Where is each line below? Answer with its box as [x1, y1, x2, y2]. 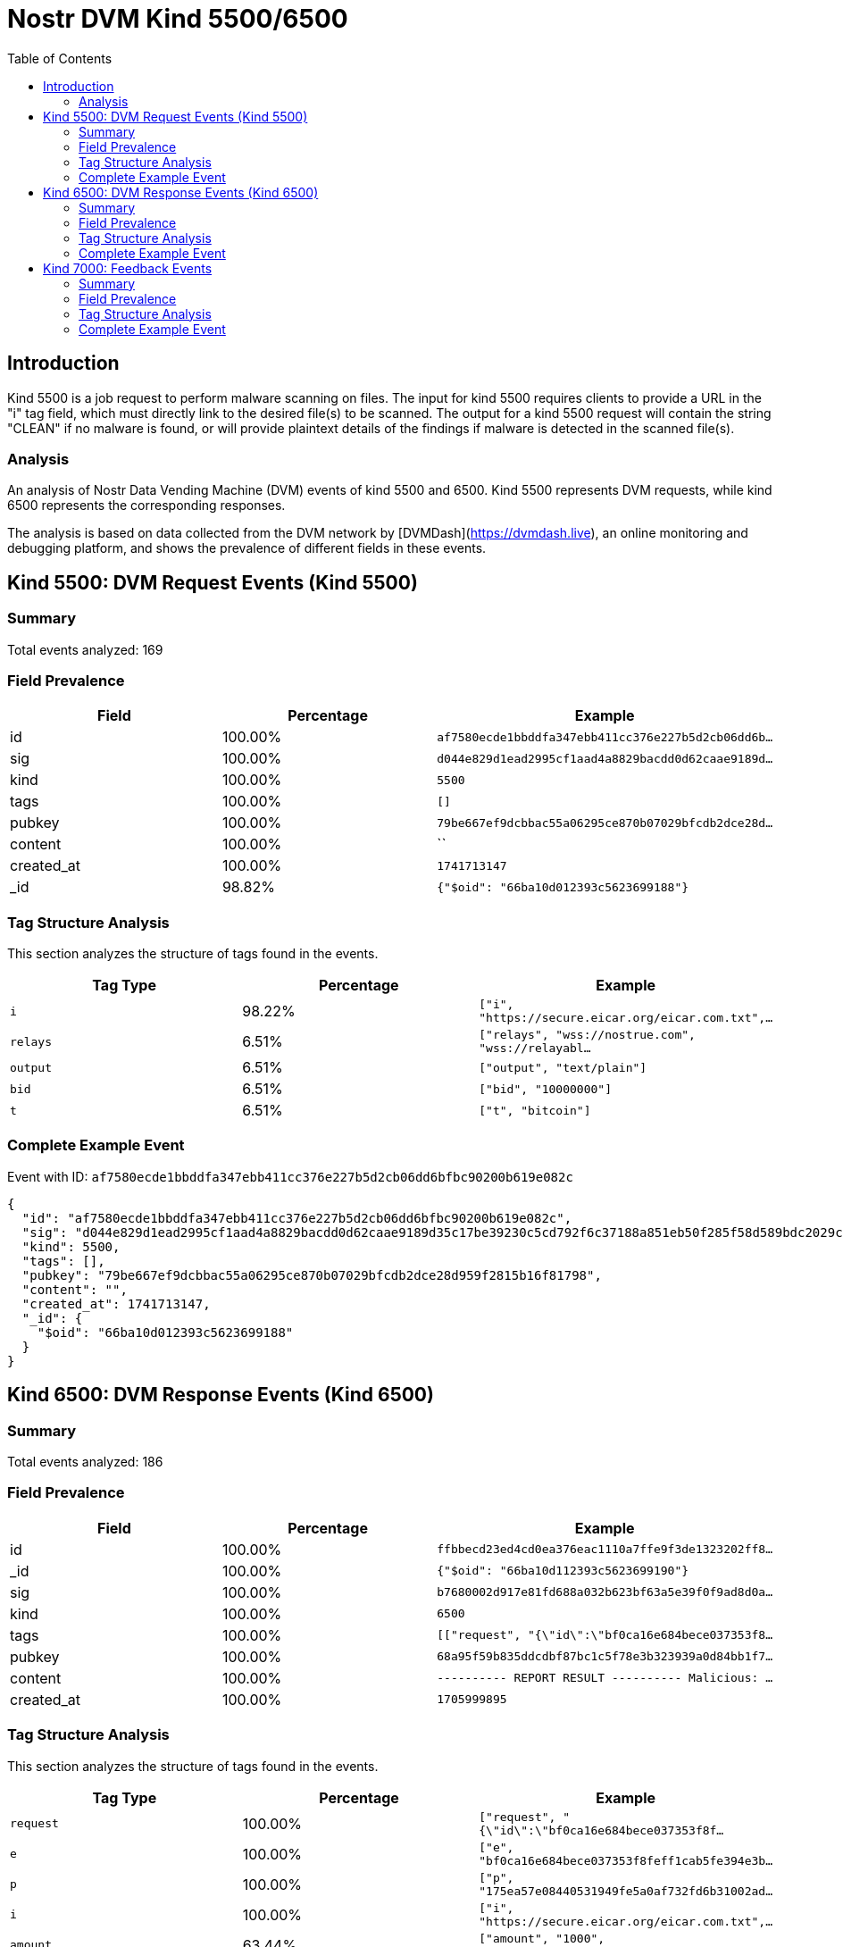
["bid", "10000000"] [479, 1082, 612, 1096]
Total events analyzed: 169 [7, 641, 163, 657]
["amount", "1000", [479, 1931, 605, 1945]
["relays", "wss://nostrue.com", [479, 1028, 696, 1042]
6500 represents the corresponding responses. [7, 497, 286, 514]
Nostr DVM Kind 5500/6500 [7, 4, 348, 34]
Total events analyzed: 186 [7, 1454, 163, 1470]
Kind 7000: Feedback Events [43, 260, 213, 276]
